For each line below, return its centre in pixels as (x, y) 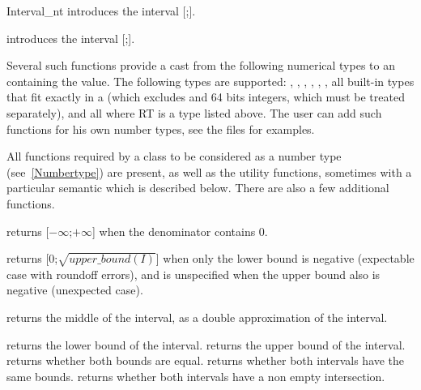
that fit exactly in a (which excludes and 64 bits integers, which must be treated (206, 97)
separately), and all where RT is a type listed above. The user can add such (194, 112)
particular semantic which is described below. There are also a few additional (198, 188)
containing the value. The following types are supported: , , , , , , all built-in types (210, 81)
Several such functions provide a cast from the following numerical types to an (201, 65)
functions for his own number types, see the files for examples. (161, 129)
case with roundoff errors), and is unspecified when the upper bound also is (193, 274)
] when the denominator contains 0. (180, 231)
